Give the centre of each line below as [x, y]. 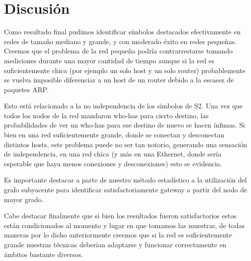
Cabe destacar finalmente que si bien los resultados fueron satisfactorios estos [120, 216]
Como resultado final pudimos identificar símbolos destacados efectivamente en [122, 32]
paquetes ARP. [26, 89]
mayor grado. [24, 199]
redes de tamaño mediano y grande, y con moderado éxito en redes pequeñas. [120, 41]
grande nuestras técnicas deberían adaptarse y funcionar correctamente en [115, 244]
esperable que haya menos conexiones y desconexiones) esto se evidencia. [113, 163]
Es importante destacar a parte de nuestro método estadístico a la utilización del [125, 180]
